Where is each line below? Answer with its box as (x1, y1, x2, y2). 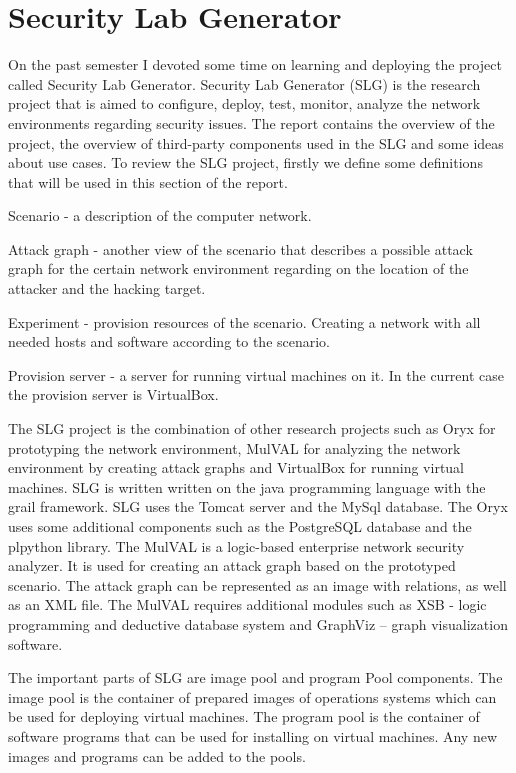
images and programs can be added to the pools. (8, 745, 306, 766)
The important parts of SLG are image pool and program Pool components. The (8, 667, 503, 688)
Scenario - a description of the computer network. (8, 205, 312, 226)
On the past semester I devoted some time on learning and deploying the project (8, 54, 502, 75)
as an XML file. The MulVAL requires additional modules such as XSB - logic (8, 594, 487, 615)
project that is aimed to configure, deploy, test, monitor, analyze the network (8, 93, 481, 114)
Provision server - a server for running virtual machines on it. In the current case (8, 364, 505, 385)
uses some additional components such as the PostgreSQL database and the (8, 516, 472, 536)
